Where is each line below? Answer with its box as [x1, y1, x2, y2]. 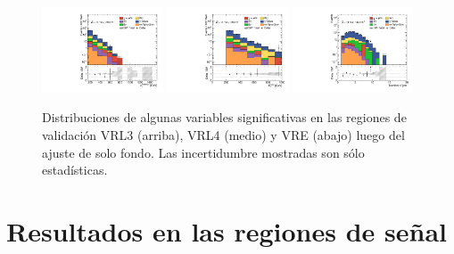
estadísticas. [42, 160, 108, 179]
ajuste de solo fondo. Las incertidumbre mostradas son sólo [42, 143, 365, 161]
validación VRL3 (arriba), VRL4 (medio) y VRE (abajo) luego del [42, 126, 405, 144]
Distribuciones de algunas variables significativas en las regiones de [42, 108, 407, 127]
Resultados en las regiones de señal [6, 213, 448, 250]
